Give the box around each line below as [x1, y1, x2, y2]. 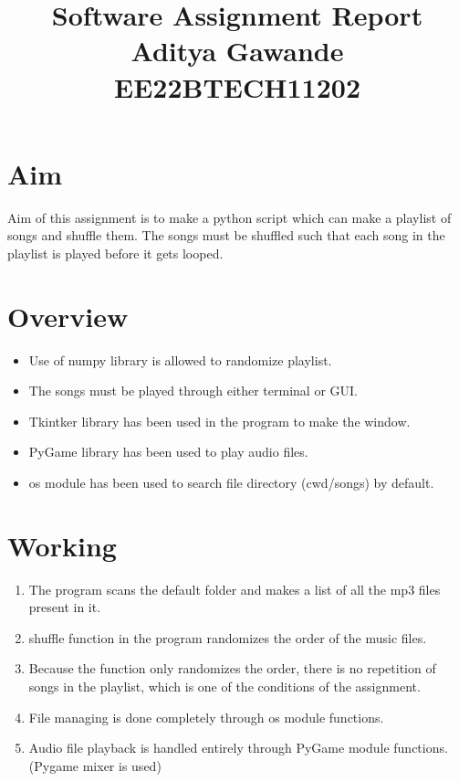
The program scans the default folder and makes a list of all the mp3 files [28, 579, 441, 598]
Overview [7, 297, 129, 334]
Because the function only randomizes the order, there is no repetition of [28, 659, 436, 678]
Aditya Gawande [130, 32, 344, 69]
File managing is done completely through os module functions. [28, 707, 384, 726]
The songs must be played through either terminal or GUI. [28, 381, 359, 400]
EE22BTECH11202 [114, 68, 360, 105]
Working [7, 526, 117, 564]
